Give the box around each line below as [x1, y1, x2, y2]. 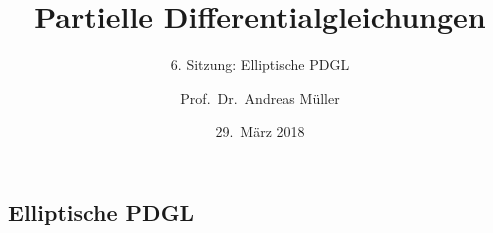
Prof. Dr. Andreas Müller [180, 87, 340, 108]
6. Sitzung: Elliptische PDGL [170, 54, 350, 75]
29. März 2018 [215, 121, 305, 142]
